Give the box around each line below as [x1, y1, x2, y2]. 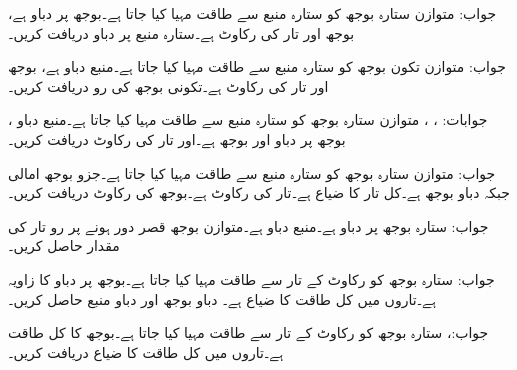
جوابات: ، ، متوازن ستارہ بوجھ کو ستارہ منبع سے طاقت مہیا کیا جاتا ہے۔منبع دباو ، [8, 109, 488, 130]
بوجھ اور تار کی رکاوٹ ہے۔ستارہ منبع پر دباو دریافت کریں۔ [8, 22, 355, 43]
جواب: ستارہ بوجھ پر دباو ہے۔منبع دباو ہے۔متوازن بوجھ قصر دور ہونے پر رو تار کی [8, 215, 489, 236]
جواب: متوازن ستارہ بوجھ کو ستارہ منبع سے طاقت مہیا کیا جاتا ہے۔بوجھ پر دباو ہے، [8, 3, 497, 23]
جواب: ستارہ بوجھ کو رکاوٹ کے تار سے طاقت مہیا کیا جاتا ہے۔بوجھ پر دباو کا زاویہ [8, 268, 495, 289]
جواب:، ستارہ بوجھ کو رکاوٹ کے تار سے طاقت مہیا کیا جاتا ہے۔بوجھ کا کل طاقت [8, 322, 489, 343]
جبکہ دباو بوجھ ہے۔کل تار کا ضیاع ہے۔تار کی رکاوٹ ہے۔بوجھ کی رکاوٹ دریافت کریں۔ [8, 182, 510, 203]
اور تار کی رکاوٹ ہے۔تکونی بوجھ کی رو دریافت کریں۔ [8, 75, 329, 96]
